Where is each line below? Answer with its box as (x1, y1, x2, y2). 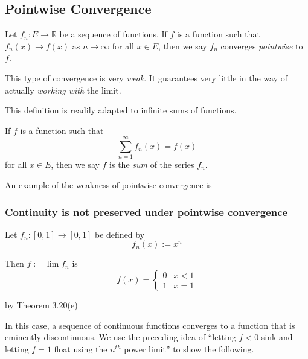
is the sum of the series (109, 158, 194, 171)
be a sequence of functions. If (59, 28, 167, 40)
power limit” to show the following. (124, 342, 254, 355)
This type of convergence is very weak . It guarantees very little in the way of (5, 71, 288, 84)
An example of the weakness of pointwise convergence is (5, 179, 212, 191)
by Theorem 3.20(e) (5, 299, 78, 311)
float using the (54, 342, 107, 355)
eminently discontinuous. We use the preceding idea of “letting (5, 331, 236, 343)
